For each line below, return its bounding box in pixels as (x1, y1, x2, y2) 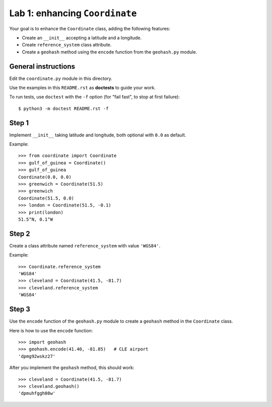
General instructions (9, 62, 76, 71)
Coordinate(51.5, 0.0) (18, 195, 75, 201)
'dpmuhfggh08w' (18, 390, 56, 396)
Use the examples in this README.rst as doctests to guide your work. (9, 85, 156, 91)
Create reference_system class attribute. (22, 42, 112, 48)
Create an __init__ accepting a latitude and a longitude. (22, 34, 142, 40)
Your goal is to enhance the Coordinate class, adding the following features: (9, 25, 171, 31)
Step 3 (9, 305, 30, 314)
